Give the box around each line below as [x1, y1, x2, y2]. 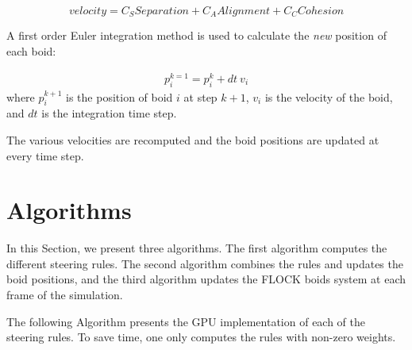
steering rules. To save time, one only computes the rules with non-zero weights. [6, 329, 396, 345]
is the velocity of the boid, [264, 88, 393, 105]
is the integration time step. [41, 105, 177, 121]
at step [183, 88, 218, 105]
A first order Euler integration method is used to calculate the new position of [6, 27, 387, 44]
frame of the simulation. [6, 287, 123, 303]
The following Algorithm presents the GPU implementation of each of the [6, 313, 366, 329]
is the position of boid [66, 88, 173, 105]
